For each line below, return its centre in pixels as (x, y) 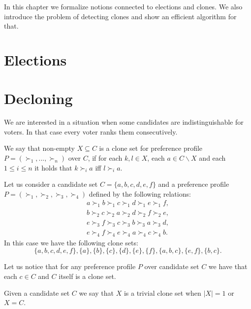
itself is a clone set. (87, 276)
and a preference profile (194, 184)
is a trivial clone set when (162, 292)
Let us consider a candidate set (51, 184)
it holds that (53, 167)
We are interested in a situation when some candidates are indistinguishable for (124, 122)
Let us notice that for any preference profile (70, 266)
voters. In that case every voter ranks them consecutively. (91, 131)
